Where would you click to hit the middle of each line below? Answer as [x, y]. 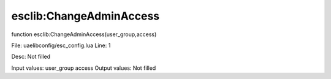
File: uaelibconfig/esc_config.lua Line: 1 [61, 45]
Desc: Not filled [31, 57]
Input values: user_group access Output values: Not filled [84, 68]
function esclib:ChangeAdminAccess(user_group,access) [84, 34]
